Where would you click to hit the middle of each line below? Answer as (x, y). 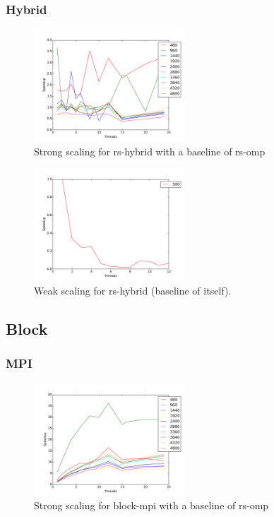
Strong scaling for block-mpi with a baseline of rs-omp (151, 505)
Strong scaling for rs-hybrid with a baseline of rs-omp (150, 151)
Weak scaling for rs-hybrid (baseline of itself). (133, 290)
